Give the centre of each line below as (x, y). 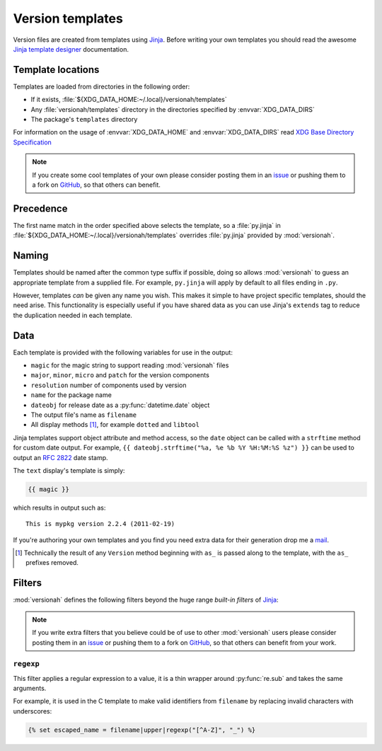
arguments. (30, 688)
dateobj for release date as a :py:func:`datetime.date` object (120, 405)
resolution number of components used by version (109, 385)
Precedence (40, 208)
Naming (31, 256)
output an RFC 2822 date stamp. (61, 457)
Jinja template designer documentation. (71, 49)
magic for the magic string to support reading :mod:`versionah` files (130, 365)
